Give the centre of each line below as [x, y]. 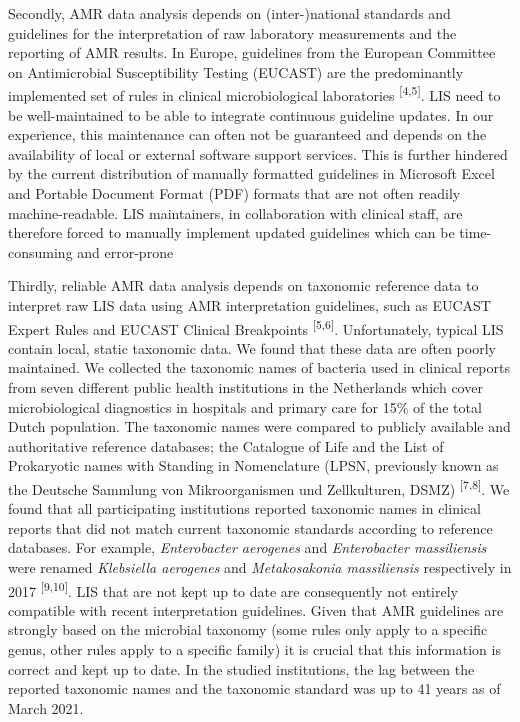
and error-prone [125, 251]
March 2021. [46, 707]
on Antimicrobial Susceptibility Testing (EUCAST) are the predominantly [236, 71]
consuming [40, 251]
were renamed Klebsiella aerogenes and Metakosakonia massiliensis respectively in [260, 567]
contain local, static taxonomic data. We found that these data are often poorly [252, 347]
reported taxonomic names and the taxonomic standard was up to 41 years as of [254, 688]
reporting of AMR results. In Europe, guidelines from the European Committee [252, 52]
